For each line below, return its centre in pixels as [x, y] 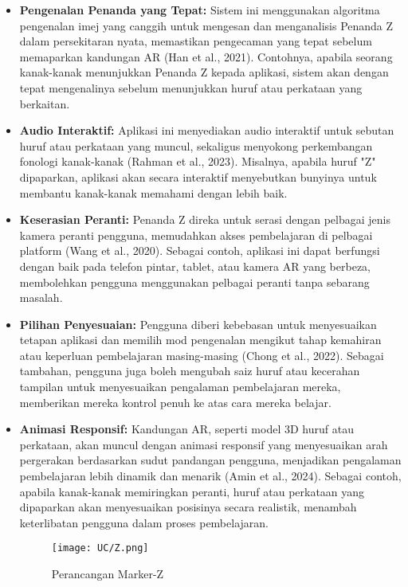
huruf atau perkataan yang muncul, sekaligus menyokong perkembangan [196, 145]
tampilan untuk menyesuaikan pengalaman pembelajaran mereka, [180, 387]
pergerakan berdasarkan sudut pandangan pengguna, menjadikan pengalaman [210, 460]
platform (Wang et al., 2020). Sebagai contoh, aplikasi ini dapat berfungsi [200, 250]
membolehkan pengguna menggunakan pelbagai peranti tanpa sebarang [194, 282]
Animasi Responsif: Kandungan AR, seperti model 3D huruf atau [186, 429]
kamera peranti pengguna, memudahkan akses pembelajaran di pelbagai [196, 235]
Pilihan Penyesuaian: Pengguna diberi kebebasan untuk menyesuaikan [198, 324]
